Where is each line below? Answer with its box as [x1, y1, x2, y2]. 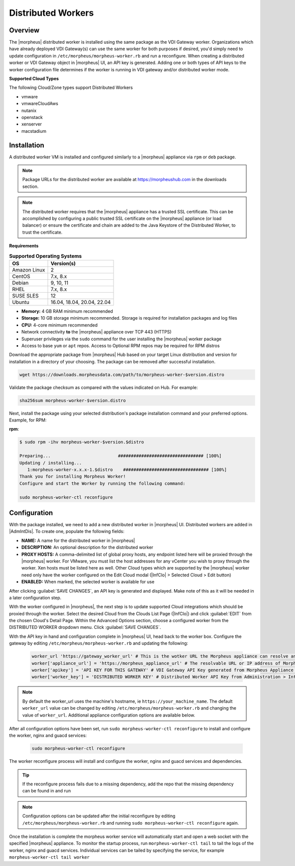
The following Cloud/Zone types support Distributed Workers [9, 85, 133, 90]
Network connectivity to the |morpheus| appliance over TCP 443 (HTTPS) [21, 329, 172, 335]
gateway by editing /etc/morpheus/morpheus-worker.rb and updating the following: [9, 640, 188, 646]
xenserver [21, 121, 42, 127]
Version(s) [50, 260, 76, 267]
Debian [12, 279, 29, 286]
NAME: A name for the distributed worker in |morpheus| [21, 538, 135, 543]
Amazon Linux [12, 266, 45, 273]
